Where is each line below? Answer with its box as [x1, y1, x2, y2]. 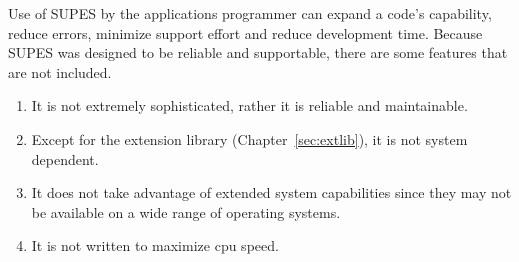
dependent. [31, 148, 99, 169]
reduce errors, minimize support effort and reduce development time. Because [8, 22, 483, 43]
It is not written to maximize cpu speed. [31, 235, 279, 256]
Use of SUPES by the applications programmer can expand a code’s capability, [8, 3, 492, 23]
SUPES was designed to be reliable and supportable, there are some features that [8, 42, 508, 63]
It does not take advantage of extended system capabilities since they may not [31, 182, 512, 203]
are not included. [8, 61, 112, 82]
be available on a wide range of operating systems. [31, 201, 341, 222]
